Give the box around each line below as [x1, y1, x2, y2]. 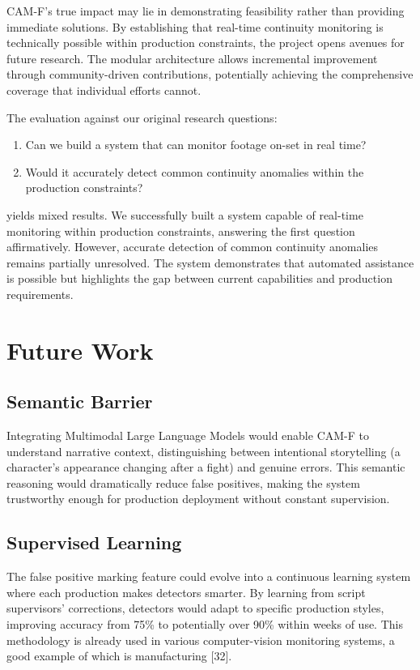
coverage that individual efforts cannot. [6, 81, 202, 98]
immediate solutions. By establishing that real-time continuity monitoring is [6, 18, 384, 35]
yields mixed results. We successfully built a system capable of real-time [6, 206, 363, 223]
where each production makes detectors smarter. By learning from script [6, 583, 366, 600]
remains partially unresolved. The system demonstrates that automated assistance [6, 254, 414, 271]
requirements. [6, 285, 74, 302]
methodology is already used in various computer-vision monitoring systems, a [6, 631, 395, 648]
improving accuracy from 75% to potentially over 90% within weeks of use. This [6, 616, 403, 633]
